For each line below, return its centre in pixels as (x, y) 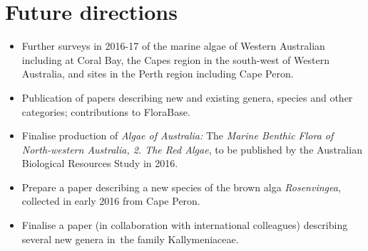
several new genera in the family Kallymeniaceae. (130, 239)
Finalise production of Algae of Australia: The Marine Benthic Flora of (178, 135)
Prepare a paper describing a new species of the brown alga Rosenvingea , (181, 187)
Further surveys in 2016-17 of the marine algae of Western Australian (173, 46)
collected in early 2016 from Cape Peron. (111, 201)
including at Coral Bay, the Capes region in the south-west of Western (175, 59)
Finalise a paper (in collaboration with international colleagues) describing (185, 225)
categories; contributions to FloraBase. (106, 111)
